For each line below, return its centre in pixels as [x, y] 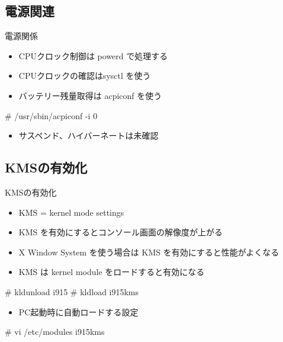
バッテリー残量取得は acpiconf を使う [90, 95]
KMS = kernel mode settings [71, 212]
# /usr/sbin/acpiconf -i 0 [51, 115]
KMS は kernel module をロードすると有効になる [112, 272]
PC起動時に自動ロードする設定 [78, 311]
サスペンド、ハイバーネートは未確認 [89, 135]
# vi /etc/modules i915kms [55, 332]
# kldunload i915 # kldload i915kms [72, 291]
